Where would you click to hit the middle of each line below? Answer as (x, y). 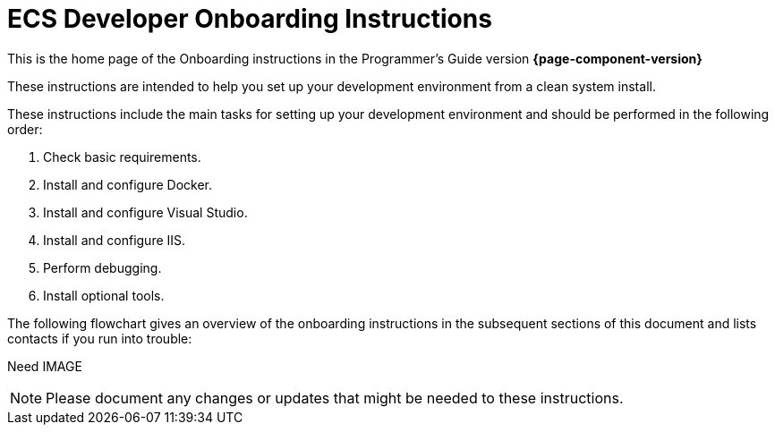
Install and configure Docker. (128, 184)
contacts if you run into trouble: (100, 338)
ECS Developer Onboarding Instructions (250, 19)
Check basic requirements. (122, 157)
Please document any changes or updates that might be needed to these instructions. (335, 398)
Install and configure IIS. (115, 240)
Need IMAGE (45, 366)
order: (25, 129)
